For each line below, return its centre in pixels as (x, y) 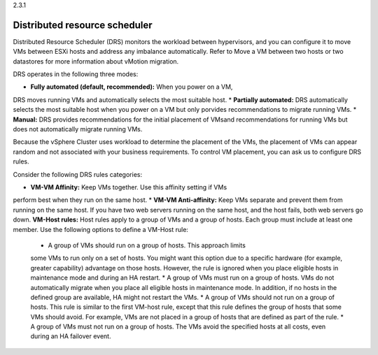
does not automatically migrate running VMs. (78, 129)
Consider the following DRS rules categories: (78, 174)
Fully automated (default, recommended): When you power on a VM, (132, 87)
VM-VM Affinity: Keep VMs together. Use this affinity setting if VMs (129, 187)
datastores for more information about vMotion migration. (96, 61)
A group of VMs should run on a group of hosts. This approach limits (147, 245)
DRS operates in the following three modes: (76, 74)
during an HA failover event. (71, 336)
